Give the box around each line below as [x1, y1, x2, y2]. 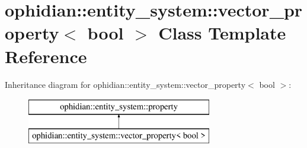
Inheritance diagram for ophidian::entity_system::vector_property [5, 78, 246, 90]
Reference [5, 44, 87, 68]
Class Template [158, 21, 286, 45]
